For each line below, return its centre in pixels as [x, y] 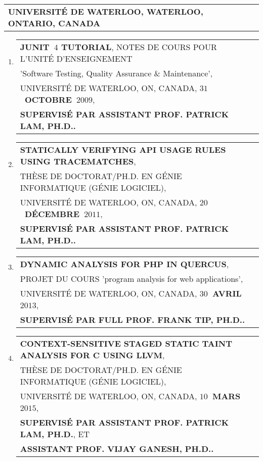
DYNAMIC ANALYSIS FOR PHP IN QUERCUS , [124, 264]
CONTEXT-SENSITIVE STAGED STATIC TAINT [126, 343]
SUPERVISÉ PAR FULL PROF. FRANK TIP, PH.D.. [133, 320]
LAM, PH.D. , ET [55, 434]
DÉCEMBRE [52, 214]
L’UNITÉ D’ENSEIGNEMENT [76, 58]
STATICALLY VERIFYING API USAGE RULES [123, 150]
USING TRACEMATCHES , [78, 161]
